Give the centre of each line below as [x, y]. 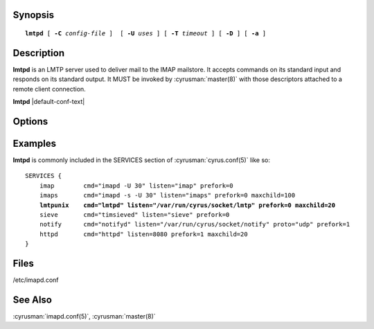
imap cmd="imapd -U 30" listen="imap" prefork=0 [136, 186]
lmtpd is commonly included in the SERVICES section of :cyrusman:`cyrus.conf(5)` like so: [141, 160]
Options [30, 121]
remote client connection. [49, 89]
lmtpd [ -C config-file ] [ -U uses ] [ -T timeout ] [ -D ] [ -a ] [146, 34]
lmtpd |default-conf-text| [49, 102]
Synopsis [34, 15]
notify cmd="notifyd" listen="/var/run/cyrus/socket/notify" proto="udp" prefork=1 [195, 224]
